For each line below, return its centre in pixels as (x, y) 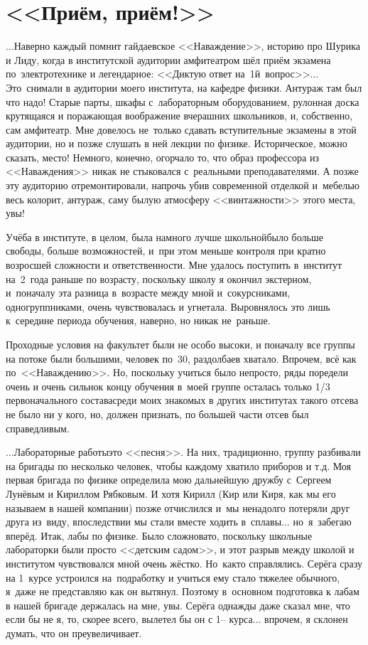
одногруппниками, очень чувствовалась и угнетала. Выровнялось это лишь (168, 306)
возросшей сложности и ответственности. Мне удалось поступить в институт (174, 265)
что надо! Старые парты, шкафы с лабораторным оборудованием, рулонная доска (183, 101)
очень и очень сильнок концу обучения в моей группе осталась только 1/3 (168, 386)
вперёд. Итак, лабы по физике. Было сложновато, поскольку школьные (159, 535)
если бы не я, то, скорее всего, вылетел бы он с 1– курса (129, 619)
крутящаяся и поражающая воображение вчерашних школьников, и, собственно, (179, 116)
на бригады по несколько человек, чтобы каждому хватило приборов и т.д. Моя (178, 465)
